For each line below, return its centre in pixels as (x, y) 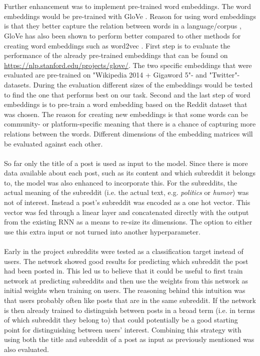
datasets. (17, 84)
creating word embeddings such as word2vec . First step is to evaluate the (117, 45)
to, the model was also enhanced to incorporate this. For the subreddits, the (121, 182)
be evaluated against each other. (53, 143)
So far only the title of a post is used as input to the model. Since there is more (126, 163)
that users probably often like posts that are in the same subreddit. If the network (130, 300)
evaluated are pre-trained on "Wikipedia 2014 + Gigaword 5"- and (105, 75)
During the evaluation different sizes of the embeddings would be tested (143, 84)
